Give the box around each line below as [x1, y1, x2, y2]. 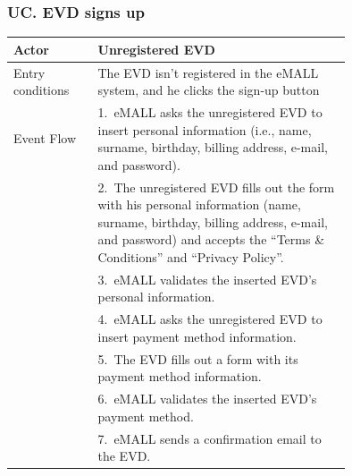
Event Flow [13, 129, 76, 148]
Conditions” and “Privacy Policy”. [97, 248, 284, 266]
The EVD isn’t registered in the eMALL [97, 63, 319, 81]
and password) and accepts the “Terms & [97, 230, 325, 249]
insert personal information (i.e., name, [97, 120, 312, 139]
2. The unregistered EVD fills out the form [97, 177, 335, 196]
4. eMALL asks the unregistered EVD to [97, 310, 323, 328]
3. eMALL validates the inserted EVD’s [97, 269, 317, 288]
